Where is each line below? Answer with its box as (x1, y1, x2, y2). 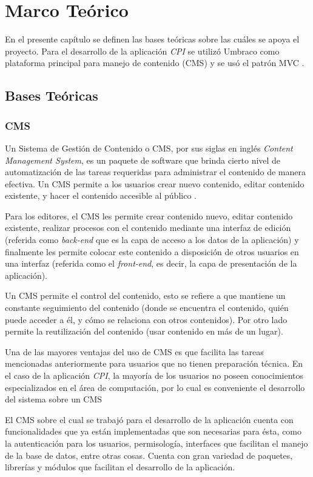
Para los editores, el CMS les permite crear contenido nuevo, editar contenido (5, 209, 293, 222)
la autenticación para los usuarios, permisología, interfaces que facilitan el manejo (5, 436, 308, 449)
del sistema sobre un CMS (5, 393, 103, 405)
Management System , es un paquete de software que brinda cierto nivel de (5, 153, 281, 166)
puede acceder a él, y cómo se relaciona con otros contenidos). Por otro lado (5, 313, 288, 325)
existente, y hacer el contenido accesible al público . (5, 189, 197, 202)
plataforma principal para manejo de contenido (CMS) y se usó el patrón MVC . (5, 56, 305, 69)
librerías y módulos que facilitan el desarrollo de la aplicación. (5, 461, 235, 473)
